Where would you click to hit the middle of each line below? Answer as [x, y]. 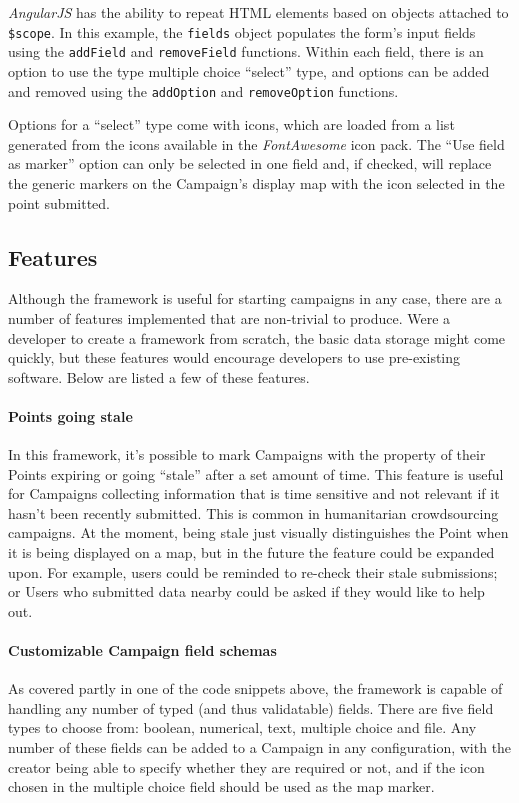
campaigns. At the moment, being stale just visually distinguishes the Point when [258, 532]
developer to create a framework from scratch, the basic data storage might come [257, 337]
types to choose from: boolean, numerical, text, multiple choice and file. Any [242, 727]
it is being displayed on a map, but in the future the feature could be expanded [251, 552]
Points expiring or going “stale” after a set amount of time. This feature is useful [256, 473]
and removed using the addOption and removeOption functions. [203, 90]
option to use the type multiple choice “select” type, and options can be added [249, 70]
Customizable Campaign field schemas [142, 650]
